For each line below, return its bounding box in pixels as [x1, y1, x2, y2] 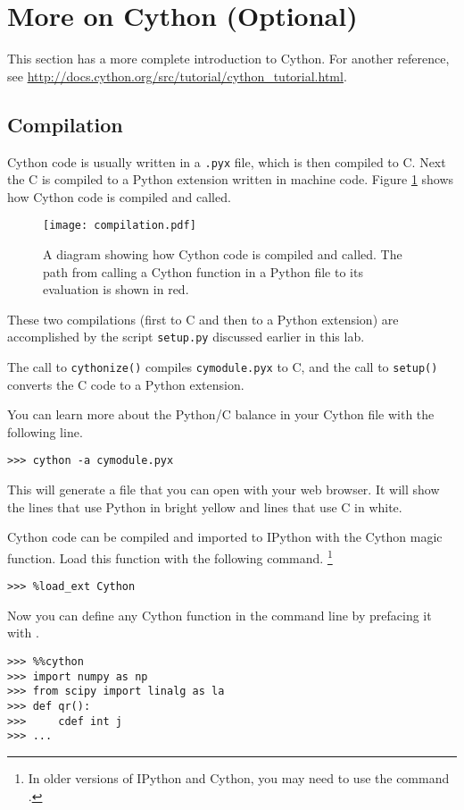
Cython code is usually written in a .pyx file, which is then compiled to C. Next [7, 152, 446, 171]
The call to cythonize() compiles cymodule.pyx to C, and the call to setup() [7, 358, 438, 376]
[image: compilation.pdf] [43, 219, 196, 232]
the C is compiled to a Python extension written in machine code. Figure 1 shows [7, 170, 454, 189]
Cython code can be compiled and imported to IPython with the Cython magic [7, 527, 443, 546]
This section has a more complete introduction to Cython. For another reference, [7, 49, 450, 68]
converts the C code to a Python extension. [7, 375, 244, 393]
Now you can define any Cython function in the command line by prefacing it [7, 605, 432, 624]
